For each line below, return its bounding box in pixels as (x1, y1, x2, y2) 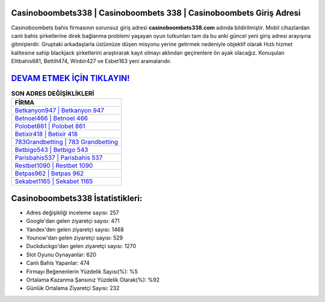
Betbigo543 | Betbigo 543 (14, 146, 88, 154)
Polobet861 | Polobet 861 (14, 122, 85, 130)
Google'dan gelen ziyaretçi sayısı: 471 (26, 217, 120, 225)
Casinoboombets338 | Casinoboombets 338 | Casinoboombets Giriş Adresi (11, 8, 301, 18)
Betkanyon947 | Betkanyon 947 (14, 106, 105, 115)
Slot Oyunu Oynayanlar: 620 (26, 251, 96, 258)
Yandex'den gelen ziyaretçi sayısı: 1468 (26, 226, 125, 233)
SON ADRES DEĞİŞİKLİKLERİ (11, 89, 94, 98)
